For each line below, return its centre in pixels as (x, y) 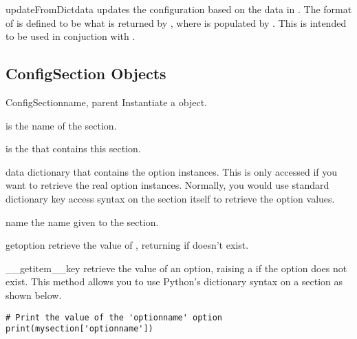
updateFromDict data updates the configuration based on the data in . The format (179, 9)
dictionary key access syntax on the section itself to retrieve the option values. (170, 198)
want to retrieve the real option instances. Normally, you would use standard (167, 185)
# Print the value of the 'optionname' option (114, 317)
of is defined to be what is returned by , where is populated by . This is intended (176, 22)
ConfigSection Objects (86, 73)
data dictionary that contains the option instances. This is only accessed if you (172, 171)
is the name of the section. (61, 125)
